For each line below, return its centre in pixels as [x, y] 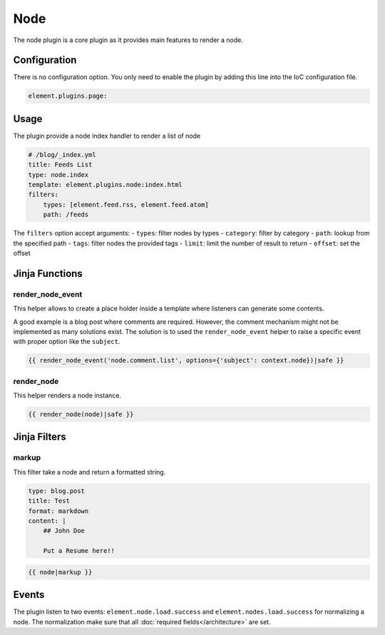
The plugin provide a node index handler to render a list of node [107, 136]
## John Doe [64, 531]
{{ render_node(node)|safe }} [81, 415]
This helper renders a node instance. [67, 395]
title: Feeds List [60, 165]
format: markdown [58, 511]
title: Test [49, 501]
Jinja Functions [48, 274]
